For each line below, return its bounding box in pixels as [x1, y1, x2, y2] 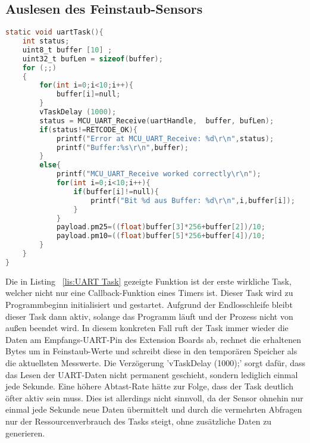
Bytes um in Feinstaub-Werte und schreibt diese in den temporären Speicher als [5, 345, 298, 357]
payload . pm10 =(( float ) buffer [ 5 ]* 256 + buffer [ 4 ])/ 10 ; [56, 232, 265, 241]
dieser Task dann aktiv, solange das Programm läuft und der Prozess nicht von [5, 310, 293, 322]
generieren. [5, 426, 45, 439]
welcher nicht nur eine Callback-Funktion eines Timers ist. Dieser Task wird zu [5, 286, 293, 299]
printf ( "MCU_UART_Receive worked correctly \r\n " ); [56, 170, 261, 179]
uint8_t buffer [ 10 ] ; [22, 45, 112, 54]
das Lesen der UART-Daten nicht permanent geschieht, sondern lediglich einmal [5, 368, 298, 380]
